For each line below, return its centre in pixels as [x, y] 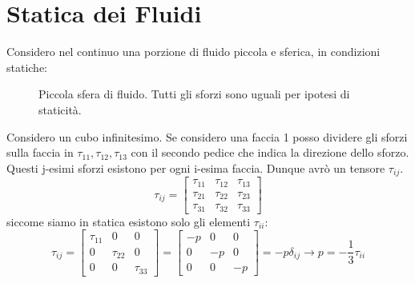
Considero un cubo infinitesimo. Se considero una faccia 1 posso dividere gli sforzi [207, 136]
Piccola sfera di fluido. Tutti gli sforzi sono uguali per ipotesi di [194, 94]
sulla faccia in [40, 152]
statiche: [27, 67]
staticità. [60, 109]
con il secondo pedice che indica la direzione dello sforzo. [270, 152]
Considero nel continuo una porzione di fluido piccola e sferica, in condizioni [193, 52]
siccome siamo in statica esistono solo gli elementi [129, 221]
